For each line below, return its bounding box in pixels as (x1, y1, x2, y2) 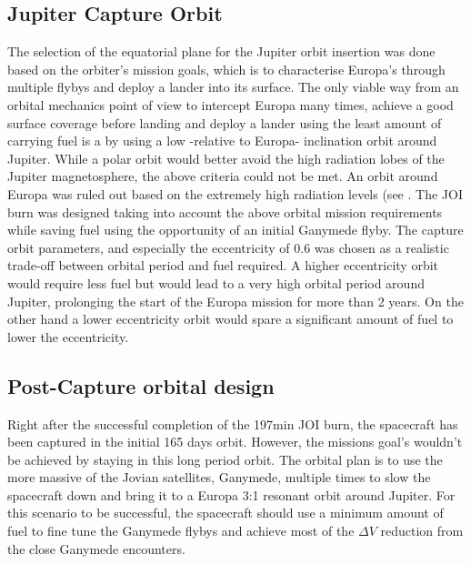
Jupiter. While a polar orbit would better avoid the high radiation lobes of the (7, 148, 445, 167)
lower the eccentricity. (7, 327, 129, 346)
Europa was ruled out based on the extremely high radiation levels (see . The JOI (7, 184, 463, 203)
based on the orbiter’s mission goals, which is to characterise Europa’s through (7, 59, 446, 78)
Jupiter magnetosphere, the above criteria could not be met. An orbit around (7, 166, 438, 186)
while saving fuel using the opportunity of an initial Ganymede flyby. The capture (7, 220, 464, 239)
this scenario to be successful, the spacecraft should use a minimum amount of (7, 503, 444, 522)
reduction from (380, 521, 464, 540)
